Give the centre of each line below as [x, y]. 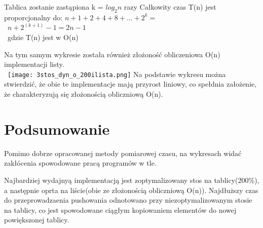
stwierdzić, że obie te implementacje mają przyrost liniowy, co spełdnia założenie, [130, 84]
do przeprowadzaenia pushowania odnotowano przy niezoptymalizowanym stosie [128, 200]
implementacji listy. [34, 64]
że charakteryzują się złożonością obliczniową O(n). [84, 94]
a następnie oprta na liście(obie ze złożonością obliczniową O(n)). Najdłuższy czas [131, 190]
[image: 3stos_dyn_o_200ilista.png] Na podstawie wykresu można [117, 74]
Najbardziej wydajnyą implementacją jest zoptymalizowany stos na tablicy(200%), [132, 180]
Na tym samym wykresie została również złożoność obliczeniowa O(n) [112, 54]
